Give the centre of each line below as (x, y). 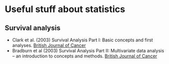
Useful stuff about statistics (65, 9)
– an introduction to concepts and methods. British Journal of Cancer (84, 56)
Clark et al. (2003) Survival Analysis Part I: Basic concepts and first (82, 40)
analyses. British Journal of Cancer (49, 45)
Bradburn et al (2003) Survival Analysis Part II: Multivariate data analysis (88, 51)
